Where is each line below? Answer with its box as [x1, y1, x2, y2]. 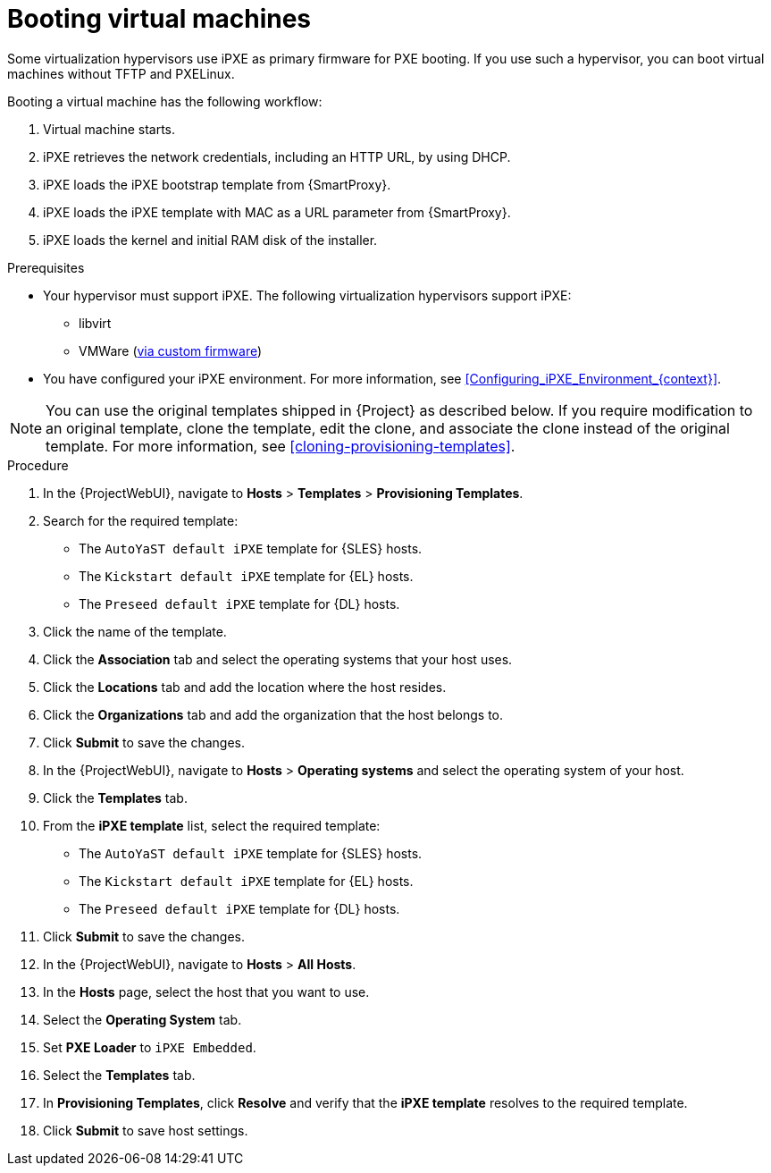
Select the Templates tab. [43, 1067, 196, 1083]
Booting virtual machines [7, 4, 312, 34]
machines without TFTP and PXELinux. [7, 65, 235, 81]
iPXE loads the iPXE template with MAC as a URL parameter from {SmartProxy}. [43, 204, 511, 220]
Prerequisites [7, 259, 85, 275]
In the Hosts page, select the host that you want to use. [43, 983, 370, 1000]
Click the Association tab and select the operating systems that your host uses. [43, 651, 513, 667]
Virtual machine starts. [43, 121, 176, 137]
